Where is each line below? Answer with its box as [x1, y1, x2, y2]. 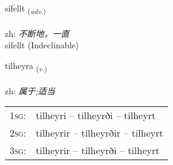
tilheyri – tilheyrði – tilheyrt [36, 108, 156, 123]
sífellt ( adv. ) [5, 2, 46, 16]
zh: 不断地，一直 [5, 27, 70, 39]
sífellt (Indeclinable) [5, 39, 79, 51]
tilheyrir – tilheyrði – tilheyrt [36, 143, 160, 158]
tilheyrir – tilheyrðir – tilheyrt [36, 126, 163, 140]
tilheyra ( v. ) [5, 59, 47, 73]
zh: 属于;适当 [5, 84, 55, 97]
